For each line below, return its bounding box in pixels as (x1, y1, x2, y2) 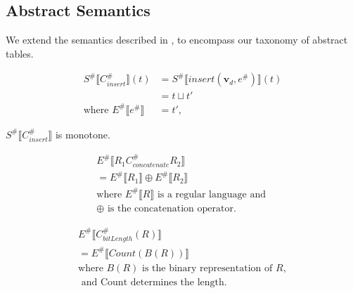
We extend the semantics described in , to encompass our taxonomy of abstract (6, 32, 348, 47)
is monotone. (55, 126, 110, 141)
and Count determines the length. (81, 277, 227, 287)
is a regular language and (157, 189, 267, 200)
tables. (6, 46, 34, 60)
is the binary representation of (141, 263, 273, 273)
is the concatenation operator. (107, 203, 236, 214)
